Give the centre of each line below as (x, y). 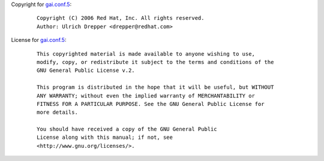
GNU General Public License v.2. (86, 71)
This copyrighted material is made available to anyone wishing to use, (146, 54)
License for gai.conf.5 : (39, 40)
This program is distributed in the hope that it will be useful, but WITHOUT (155, 87)
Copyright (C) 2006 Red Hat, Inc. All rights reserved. (121, 18)
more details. (57, 113)
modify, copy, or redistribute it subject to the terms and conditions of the (155, 62)
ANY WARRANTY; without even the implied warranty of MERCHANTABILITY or (146, 95)
